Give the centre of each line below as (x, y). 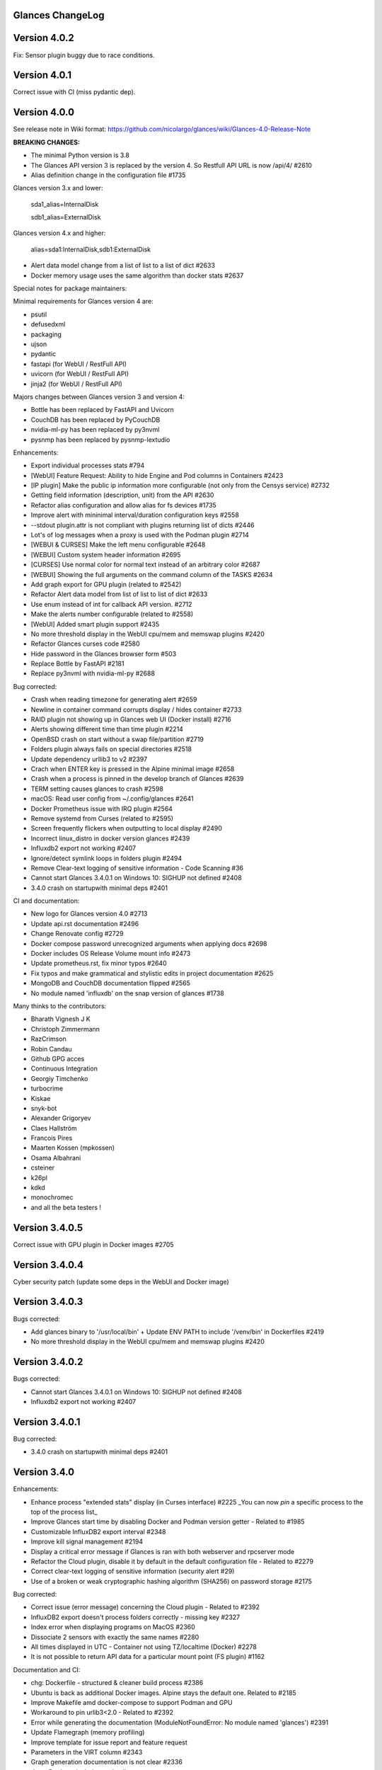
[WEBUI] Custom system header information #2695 (106, 554)
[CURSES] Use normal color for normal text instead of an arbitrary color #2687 (145, 565)
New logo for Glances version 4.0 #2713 (89, 914)
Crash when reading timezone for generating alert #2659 (114, 700)
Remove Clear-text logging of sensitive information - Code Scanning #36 (137, 868)
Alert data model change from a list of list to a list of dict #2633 (123, 265)
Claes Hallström (54, 1128)
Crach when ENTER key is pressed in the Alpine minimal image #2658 (133, 769)
